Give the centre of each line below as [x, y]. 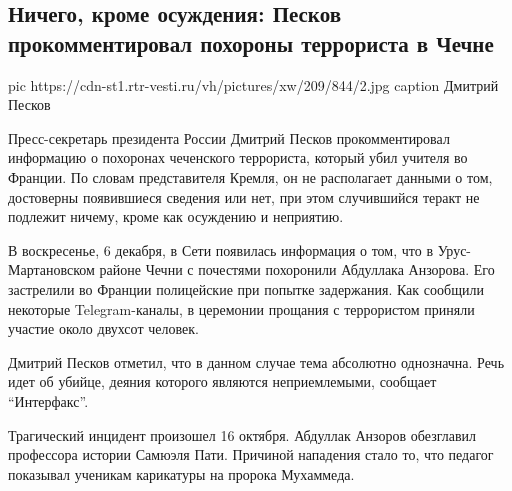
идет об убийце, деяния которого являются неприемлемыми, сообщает [222, 381]
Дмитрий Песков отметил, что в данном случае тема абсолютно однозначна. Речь [256, 361]
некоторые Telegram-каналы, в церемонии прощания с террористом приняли [241, 308]
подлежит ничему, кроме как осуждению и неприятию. [176, 216]
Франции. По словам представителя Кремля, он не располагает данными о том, [250, 176]
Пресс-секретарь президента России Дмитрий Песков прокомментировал [229, 137]
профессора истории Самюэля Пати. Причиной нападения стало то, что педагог [251, 454]
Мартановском [51, 269]
